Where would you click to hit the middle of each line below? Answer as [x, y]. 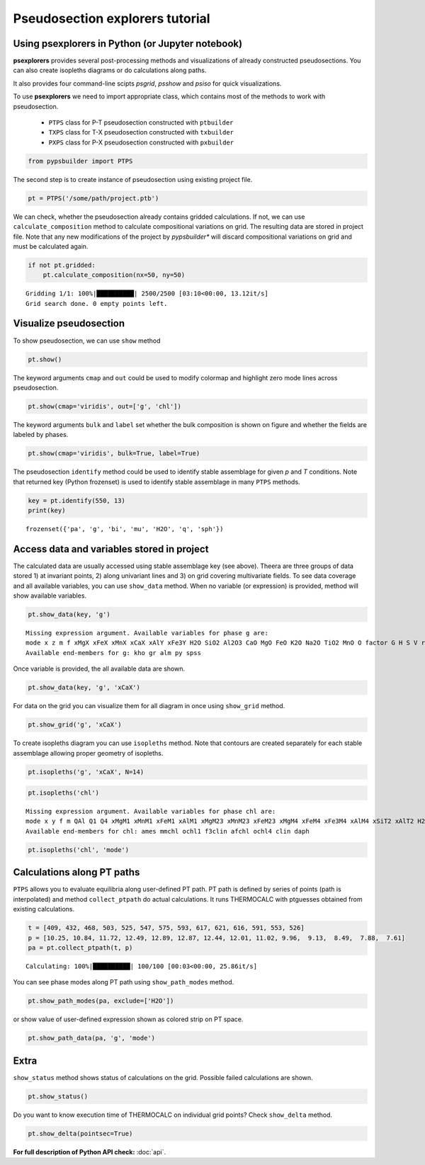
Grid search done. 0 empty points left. [97, 303]
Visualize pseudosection [69, 323]
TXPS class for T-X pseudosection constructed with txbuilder [141, 132]
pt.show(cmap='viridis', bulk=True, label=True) [114, 454]
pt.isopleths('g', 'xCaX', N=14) [86, 772]
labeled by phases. [41, 435]
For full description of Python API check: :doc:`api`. [90, 1152]
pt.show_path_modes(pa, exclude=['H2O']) [101, 1001]
